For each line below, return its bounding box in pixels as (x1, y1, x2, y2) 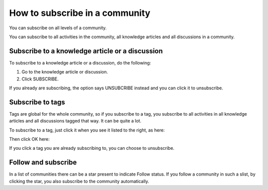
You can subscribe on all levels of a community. (9, 25, 107, 31)
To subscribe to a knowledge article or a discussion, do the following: (9, 60, 151, 65)
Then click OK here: (9, 136, 50, 142)
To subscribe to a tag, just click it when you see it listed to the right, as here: (9, 127, 165, 133)
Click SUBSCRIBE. (21, 76, 59, 82)
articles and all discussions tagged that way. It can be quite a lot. (9, 118, 141, 124)
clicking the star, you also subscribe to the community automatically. (9, 178, 149, 184)
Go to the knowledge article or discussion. (21, 69, 108, 75)
